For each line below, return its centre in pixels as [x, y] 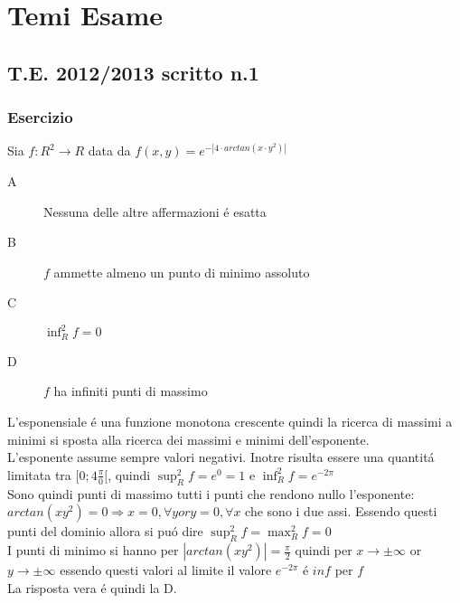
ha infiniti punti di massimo [131, 391]
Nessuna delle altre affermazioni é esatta [155, 211]
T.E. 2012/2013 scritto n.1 [133, 72]
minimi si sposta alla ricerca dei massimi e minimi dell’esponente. [188, 439]
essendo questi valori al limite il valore [166, 570]
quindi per [324, 550]
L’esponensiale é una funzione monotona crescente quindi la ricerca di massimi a [230, 422]
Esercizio [40, 117]
